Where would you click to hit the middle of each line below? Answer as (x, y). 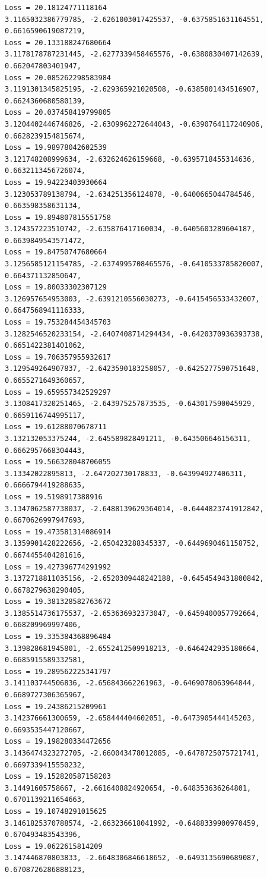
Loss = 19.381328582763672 (58, 602)
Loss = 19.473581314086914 (58, 532)
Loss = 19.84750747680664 (56, 252)
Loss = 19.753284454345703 (58, 322)
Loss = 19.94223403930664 (56, 182)
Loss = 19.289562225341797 (58, 671)
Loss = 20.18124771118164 (56, 8)
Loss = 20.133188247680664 (58, 43)
